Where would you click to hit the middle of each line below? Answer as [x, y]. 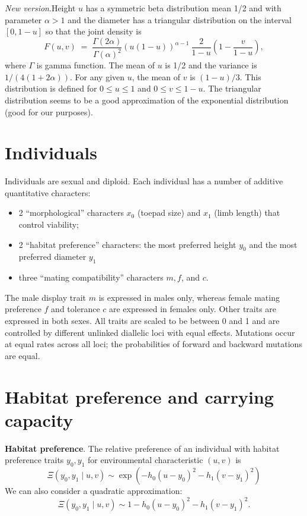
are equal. [23, 355]
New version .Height [40, 8]
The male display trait [46, 297]
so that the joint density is [93, 31]
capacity [39, 419]
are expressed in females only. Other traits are [193, 309]
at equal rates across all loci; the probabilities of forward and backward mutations [153, 344]
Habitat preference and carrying [139, 396]
